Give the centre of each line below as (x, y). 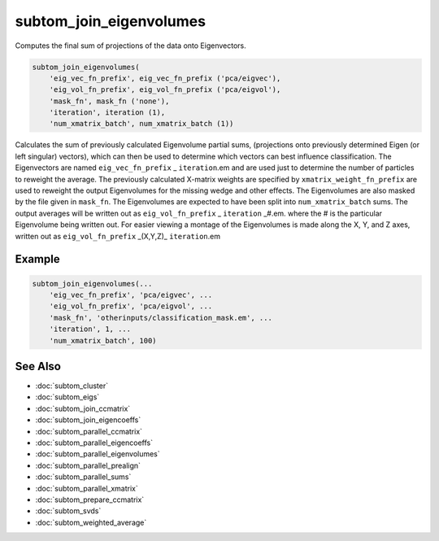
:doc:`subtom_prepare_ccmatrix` (90, 500)
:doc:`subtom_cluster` (72, 386)
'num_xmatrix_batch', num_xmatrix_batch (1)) (141, 124)
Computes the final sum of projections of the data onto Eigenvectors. (131, 46)
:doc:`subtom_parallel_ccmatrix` (89, 431)
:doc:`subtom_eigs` (67, 397)
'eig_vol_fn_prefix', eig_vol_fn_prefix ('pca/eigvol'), (165, 90)
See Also (38, 366)
